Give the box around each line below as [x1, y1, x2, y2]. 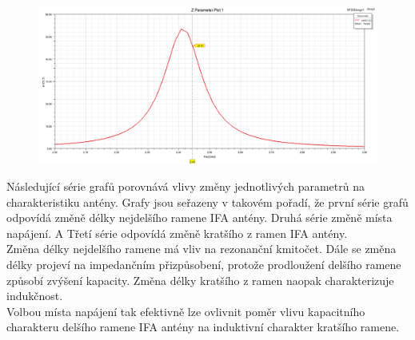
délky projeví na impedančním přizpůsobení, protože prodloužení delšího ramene [6, 256, 401, 273]
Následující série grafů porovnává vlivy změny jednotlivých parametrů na [6, 178, 365, 195]
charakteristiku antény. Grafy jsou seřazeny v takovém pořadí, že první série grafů [6, 193, 409, 210]
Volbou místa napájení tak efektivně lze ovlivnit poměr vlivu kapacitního [6, 302, 365, 319]
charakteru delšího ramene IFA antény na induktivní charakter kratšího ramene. [6, 318, 400, 335]
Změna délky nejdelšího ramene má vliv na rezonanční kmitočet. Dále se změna [6, 240, 397, 257]
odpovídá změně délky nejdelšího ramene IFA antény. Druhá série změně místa [6, 209, 393, 226]
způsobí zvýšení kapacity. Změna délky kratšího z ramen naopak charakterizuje [6, 271, 394, 288]
